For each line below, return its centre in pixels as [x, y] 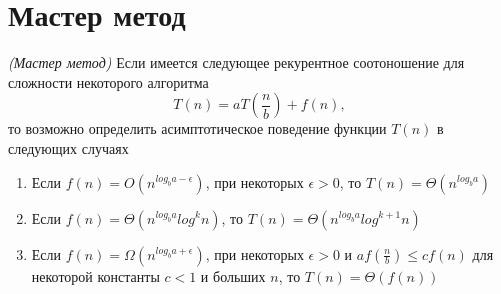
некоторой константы [95, 275]
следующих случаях [68, 147]
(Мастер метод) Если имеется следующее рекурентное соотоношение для [236, 62]
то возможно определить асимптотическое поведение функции [197, 128]
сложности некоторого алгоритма [108, 81]
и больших [233, 275]
